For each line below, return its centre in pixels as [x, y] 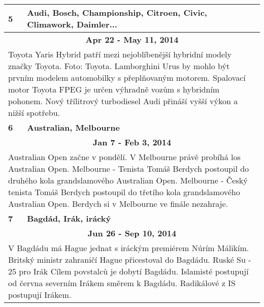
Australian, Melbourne [73, 127]
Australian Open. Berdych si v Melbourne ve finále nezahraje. [118, 204]
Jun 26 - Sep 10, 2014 [132, 233]
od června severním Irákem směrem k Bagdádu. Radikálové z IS [122, 283]
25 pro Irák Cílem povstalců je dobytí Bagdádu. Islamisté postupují [128, 271]
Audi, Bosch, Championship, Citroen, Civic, [117, 12]
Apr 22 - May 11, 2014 [132, 39]
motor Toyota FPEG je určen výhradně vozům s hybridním [114, 89]
